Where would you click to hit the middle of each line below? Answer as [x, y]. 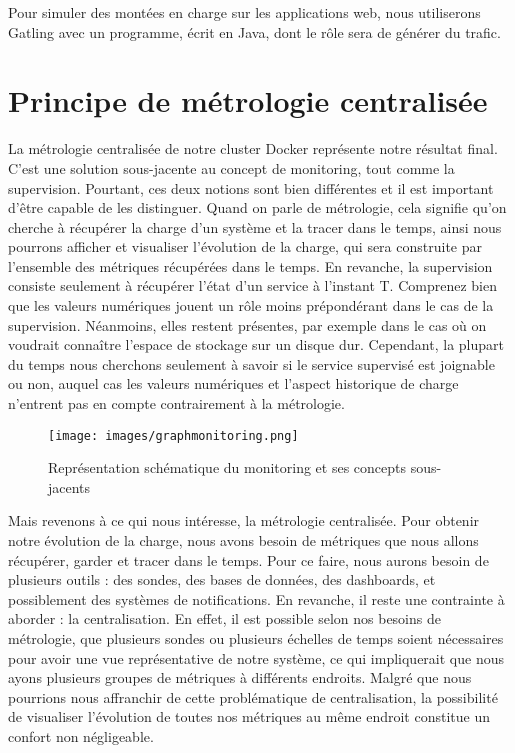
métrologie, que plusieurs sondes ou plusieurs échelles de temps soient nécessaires [256, 638]
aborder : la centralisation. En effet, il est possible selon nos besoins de [224, 618]
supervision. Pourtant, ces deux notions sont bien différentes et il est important [251, 187]
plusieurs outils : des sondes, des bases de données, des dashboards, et [222, 579]
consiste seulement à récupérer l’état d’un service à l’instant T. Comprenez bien [252, 285]
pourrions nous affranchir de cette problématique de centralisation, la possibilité [253, 696]
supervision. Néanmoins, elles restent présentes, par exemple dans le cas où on [247, 324]
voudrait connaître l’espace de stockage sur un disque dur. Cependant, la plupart [256, 344]
